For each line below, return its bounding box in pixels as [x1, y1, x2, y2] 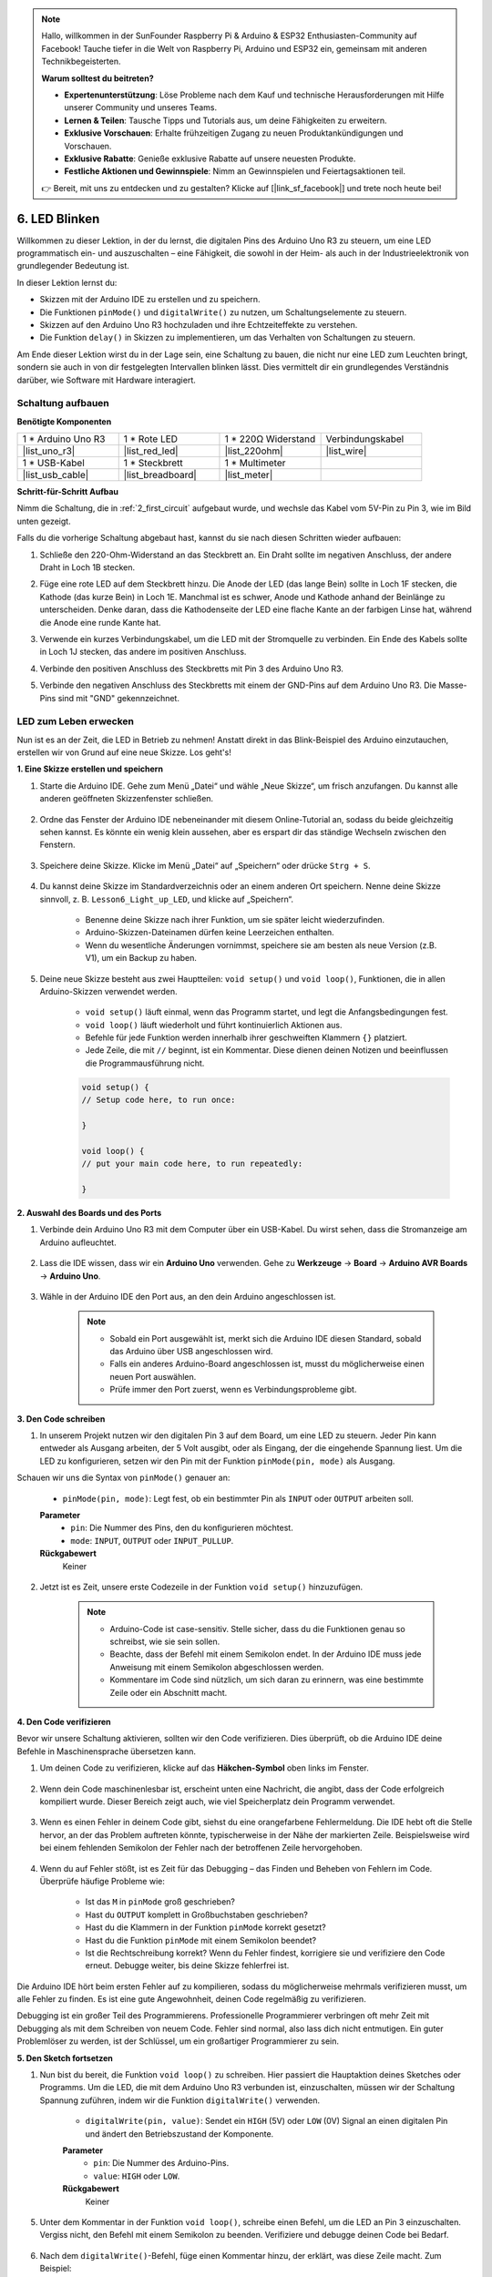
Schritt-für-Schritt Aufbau [16, 486, 118, 497]
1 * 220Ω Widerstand [224, 433, 316, 445]
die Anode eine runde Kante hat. [39, 617, 161, 628]
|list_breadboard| [123, 469, 198, 482]
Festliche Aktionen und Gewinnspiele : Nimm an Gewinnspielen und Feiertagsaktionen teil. [64, 166, 405, 177]
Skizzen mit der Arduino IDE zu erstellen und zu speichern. [39, 294, 261, 305]
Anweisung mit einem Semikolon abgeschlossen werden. [109, 1661, 324, 1672]
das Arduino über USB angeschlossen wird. [109, 1346, 273, 1357]
